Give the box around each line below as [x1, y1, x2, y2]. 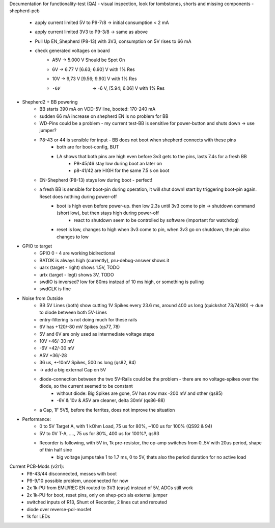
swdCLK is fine [39, 286, 71, 292]
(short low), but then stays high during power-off [57, 210, 159, 216]
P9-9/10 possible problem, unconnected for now [26, 477, 128, 484]
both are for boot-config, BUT [57, 144, 119, 150]
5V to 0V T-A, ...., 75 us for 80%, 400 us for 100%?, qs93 [39, 430, 160, 436]
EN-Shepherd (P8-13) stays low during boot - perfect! [39, 177, 153, 183]
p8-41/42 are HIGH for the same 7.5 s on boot [74, 167, 170, 173]
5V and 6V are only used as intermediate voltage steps [39, 331, 155, 337]
